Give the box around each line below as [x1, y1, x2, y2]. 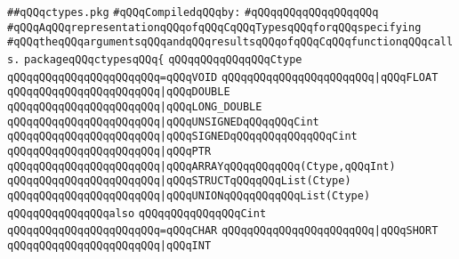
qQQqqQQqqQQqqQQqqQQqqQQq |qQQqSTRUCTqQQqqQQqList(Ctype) [7, 174, 351, 188]
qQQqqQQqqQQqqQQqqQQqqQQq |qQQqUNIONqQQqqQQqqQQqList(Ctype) [7, 189, 371, 202]
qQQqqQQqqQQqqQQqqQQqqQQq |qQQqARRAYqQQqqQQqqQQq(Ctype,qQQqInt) [7, 159, 396, 173]
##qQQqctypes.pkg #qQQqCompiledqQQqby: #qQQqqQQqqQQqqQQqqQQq [7, 6, 379, 19]
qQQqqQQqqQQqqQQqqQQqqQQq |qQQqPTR [7, 144, 212, 158]
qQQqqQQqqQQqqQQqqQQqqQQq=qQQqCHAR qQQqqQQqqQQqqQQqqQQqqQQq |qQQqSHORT [7, 224, 439, 238]
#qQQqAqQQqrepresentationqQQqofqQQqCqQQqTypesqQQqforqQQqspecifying [7, 20, 422, 34]
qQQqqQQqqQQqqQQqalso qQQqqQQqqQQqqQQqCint [7, 206, 267, 220]
